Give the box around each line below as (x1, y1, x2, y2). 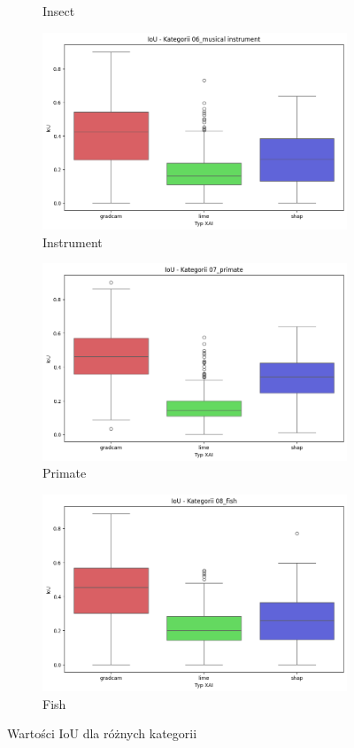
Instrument (42, 232, 103, 251)
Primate (42, 464, 87, 482)
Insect (42, 2, 75, 19)
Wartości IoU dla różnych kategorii (7, 724, 197, 743)
